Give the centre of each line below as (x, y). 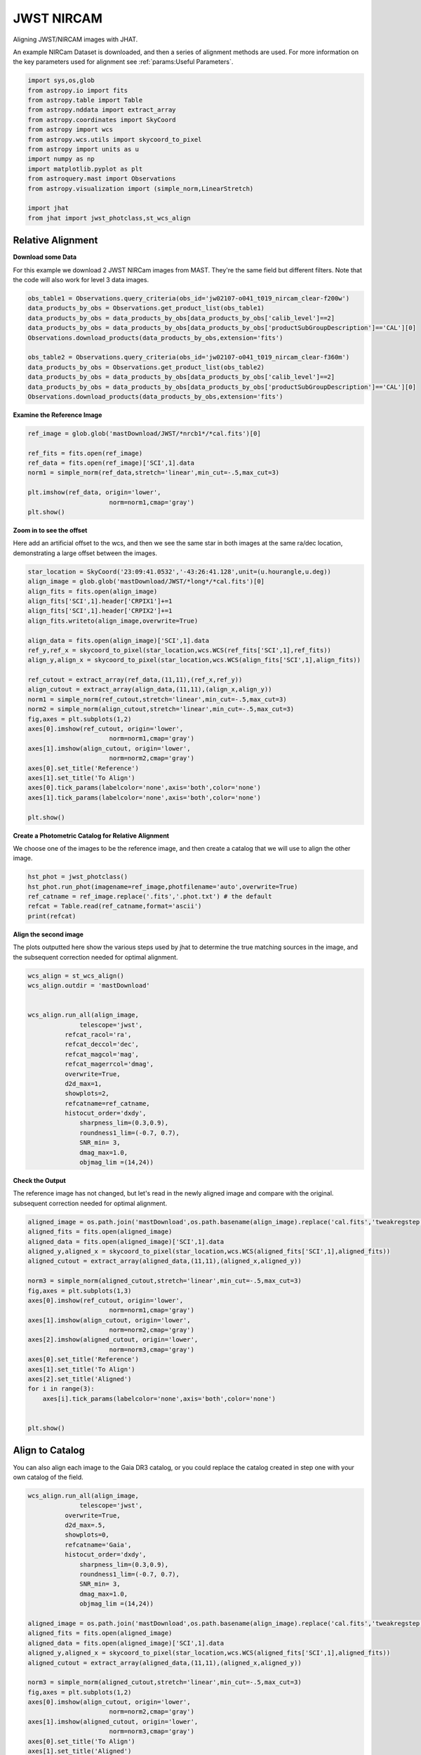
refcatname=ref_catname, (107, 1103)
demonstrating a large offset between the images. (85, 553)
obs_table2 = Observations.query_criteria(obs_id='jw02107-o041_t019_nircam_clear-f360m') (189, 357)
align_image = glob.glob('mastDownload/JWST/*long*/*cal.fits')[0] (146, 582)
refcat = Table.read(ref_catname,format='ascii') (115, 906)
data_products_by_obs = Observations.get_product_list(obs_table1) (146, 308)
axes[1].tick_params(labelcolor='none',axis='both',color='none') (144, 797)
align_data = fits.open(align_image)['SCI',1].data (119, 640)
